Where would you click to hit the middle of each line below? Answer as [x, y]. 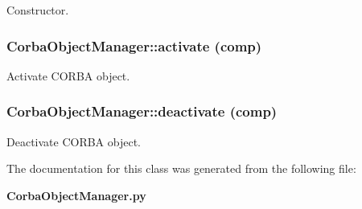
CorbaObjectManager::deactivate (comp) [142, 111]
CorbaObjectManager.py [76, 195]
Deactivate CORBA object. [74, 141]
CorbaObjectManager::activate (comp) [134, 45]
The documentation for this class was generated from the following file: [181, 168]
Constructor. [38, 10]
